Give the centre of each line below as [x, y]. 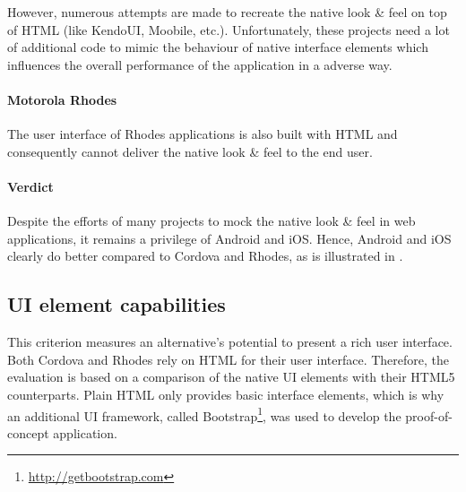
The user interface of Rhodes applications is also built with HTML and [203, 134]
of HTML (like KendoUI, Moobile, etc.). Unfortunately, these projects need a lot [229, 29]
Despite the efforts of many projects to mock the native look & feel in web [211, 221]
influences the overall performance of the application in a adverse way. [200, 64]
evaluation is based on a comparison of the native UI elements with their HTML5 [231, 377]
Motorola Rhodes [62, 99]
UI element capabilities [116, 304]
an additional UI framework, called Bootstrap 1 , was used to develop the [204, 414]
